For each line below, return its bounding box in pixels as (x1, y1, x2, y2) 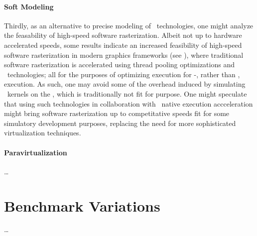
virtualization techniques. (4, 127, 81, 138)
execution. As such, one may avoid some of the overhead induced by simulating (4, 79, 246, 89)
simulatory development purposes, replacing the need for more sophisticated (4, 118, 236, 128)
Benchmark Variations (4, 195, 160, 216)
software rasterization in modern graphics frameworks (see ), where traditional (4, 49, 244, 60)
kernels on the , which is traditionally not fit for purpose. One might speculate (7, 88, 247, 99)
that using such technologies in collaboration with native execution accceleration (4, 98, 253, 109)
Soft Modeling (4, 1, 54, 11)
